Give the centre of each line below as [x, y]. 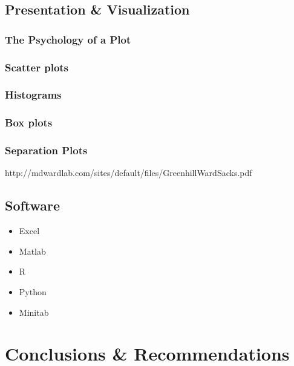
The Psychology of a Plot [68, 39]
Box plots [29, 123]
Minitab [34, 312]
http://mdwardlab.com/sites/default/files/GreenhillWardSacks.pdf [129, 173]
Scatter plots [37, 67]
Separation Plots [46, 150]
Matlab [32, 251]
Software [33, 205]
